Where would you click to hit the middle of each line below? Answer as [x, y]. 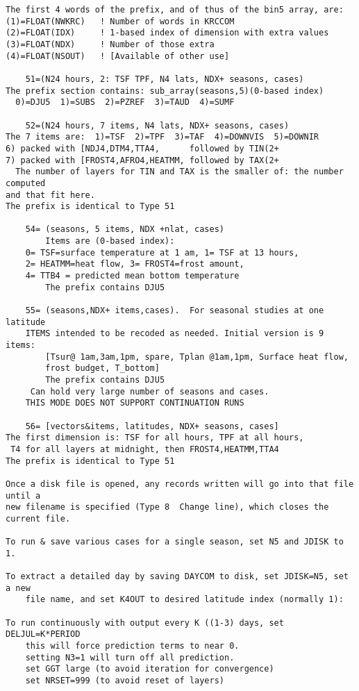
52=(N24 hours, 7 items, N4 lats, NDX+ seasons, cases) [157, 125]
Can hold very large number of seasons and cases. [150, 391]
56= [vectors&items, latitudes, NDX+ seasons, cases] [152, 426]
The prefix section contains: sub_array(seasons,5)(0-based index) [165, 91]
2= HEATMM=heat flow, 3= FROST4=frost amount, [135, 264]
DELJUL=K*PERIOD [43, 634]
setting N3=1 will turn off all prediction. [130, 657]
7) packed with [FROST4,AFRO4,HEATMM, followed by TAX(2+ [142, 160]
